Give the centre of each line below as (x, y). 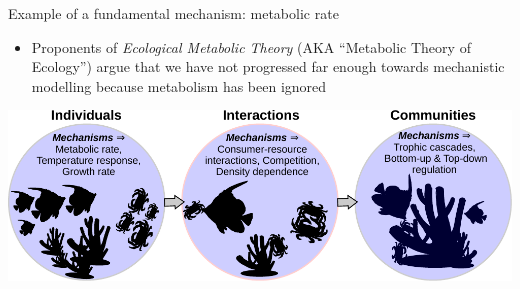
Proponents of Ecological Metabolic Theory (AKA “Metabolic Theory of (251, 46)
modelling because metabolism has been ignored (179, 85)
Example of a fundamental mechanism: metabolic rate (173, 13)
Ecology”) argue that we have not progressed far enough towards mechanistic (268, 66)
